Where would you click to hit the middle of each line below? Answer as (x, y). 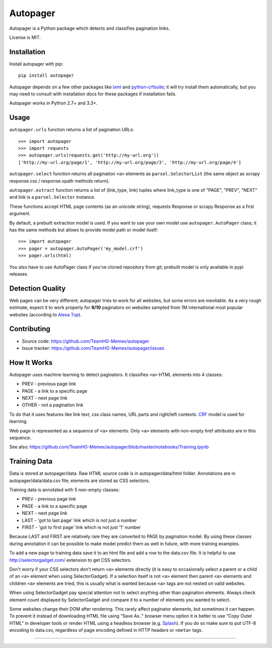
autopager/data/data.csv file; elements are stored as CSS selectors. (80, 480)
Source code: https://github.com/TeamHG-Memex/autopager (86, 341)
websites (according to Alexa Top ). (45, 314)
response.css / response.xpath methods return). (60, 181)
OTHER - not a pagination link (53, 405)
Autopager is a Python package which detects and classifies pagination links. (90, 28)
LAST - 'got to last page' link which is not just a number (79, 520)
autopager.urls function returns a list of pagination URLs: (72, 130)
